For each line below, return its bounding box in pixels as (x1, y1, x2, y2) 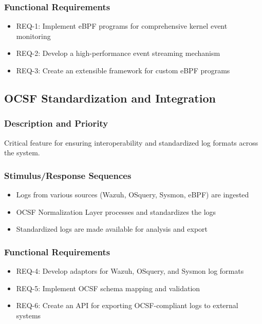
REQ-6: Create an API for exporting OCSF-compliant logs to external (16, 300, 238, 311)
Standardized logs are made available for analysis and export (16, 224, 208, 234)
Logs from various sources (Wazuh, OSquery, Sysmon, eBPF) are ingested (16, 189, 249, 199)
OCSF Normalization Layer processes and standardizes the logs (16, 206, 216, 217)
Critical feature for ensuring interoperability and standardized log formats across (4, 137, 258, 148)
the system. (4, 147, 40, 158)
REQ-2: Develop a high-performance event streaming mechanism (16, 48, 220, 58)
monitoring (16, 30, 51, 41)
